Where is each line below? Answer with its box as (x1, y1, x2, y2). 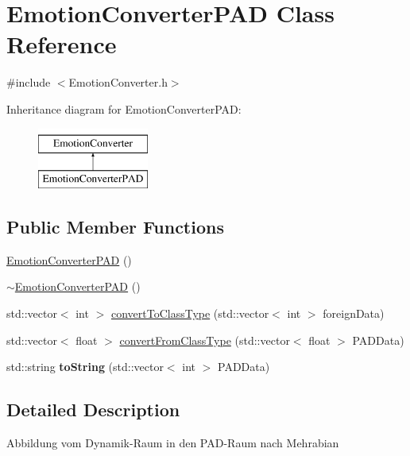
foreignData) (323, 305, 385, 322)
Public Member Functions (6, 214, 224, 239)
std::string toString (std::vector (6, 358, 164, 375)
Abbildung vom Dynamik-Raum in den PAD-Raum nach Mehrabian (6, 435, 339, 451)
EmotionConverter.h (68, 74, 168, 91)
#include (6, 74, 51, 91)
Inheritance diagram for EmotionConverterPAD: (6, 100, 242, 117)
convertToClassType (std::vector (110, 305, 269, 322)
